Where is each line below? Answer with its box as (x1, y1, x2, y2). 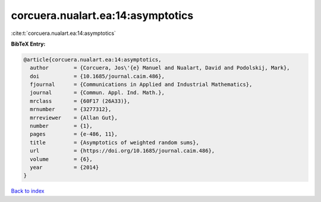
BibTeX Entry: (11, 40, 46, 47)
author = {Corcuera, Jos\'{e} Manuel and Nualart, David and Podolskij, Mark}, (30, 65, 291, 71)
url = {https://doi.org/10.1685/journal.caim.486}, (30, 148, 215, 154)
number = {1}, (30, 123, 93, 130)
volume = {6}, (30, 156, 93, 162)
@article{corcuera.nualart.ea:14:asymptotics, (23, 56, 162, 63)
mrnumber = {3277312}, (30, 106, 112, 113)
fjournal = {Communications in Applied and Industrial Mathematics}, (30, 81, 253, 88)
